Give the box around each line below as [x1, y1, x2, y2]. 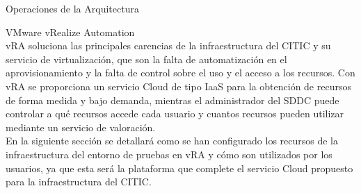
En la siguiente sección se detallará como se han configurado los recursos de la [6, 133, 339, 148]
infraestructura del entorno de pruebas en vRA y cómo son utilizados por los [6, 146, 332, 161]
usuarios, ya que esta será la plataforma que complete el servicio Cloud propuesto [6, 160, 353, 175]
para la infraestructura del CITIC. [6, 174, 152, 189]
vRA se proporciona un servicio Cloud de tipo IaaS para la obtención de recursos [6, 78, 351, 93]
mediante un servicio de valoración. [6, 119, 156, 134]
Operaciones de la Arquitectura [6, 1, 139, 15]
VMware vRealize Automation [6, 24, 135, 39]
